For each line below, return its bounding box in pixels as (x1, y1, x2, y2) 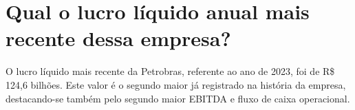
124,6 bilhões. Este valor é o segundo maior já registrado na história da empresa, (6, 77, 346, 91)
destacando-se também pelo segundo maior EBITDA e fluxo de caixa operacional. (6, 91, 350, 105)
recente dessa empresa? (6, 24, 231, 52)
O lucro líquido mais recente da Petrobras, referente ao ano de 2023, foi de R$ (6, 64, 335, 78)
